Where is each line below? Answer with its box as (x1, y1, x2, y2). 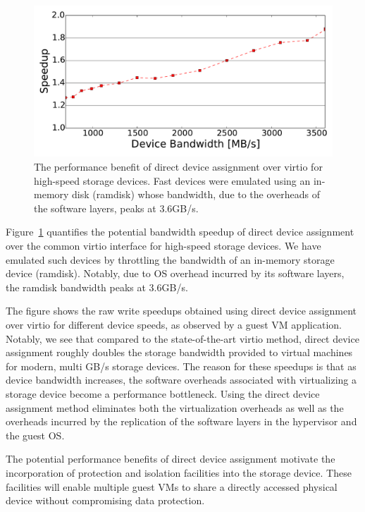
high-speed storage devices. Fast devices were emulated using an (34, 173, 311, 188)
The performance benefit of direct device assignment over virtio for (34, 159, 323, 174)
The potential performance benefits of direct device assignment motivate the (6, 451, 335, 466)
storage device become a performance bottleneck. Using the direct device (6, 386, 320, 401)
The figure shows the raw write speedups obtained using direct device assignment (6, 303, 357, 318)
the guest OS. (6, 427, 65, 442)
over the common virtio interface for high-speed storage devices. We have (6, 238, 321, 253)
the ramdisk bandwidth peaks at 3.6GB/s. (6, 279, 188, 294)
